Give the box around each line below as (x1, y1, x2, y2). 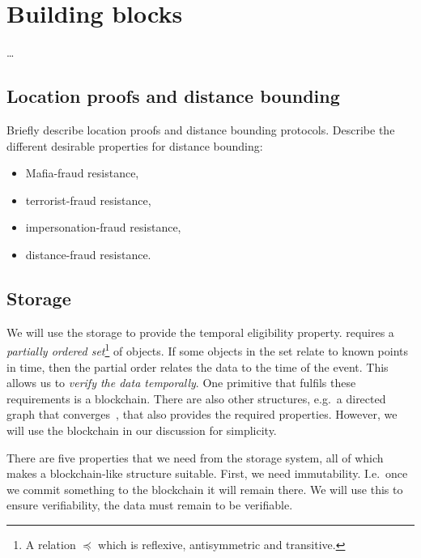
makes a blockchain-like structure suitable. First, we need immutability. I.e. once (6, 465, 408, 482)
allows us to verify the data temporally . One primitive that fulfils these (6, 374, 356, 391)
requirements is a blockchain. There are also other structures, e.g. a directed (6, 390, 386, 407)
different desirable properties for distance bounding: (6, 137, 263, 154)
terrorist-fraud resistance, (25, 191, 151, 208)
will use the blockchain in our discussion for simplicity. (6, 421, 277, 438)
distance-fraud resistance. (25, 245, 151, 262)
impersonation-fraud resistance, (25, 219, 181, 236)
